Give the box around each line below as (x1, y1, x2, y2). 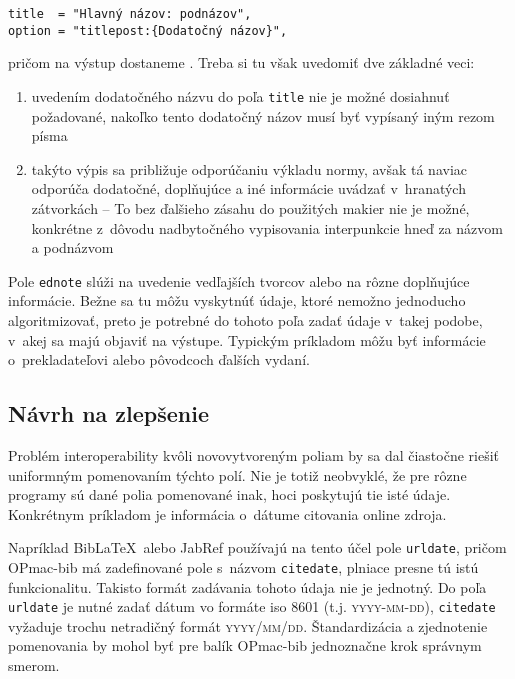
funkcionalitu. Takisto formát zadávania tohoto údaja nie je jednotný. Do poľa (8, 576, 487, 597)
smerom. (8, 655, 60, 676)
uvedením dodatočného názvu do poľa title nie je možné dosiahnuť (31, 85, 450, 106)
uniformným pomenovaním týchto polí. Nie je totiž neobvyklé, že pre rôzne (8, 464, 467, 485)
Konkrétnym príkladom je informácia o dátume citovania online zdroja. (8, 503, 447, 524)
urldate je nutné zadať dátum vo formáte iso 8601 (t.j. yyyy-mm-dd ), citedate (8, 596, 496, 617)
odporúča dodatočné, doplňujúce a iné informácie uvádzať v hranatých (31, 178, 466, 199)
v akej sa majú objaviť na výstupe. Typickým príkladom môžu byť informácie (8, 329, 486, 350)
